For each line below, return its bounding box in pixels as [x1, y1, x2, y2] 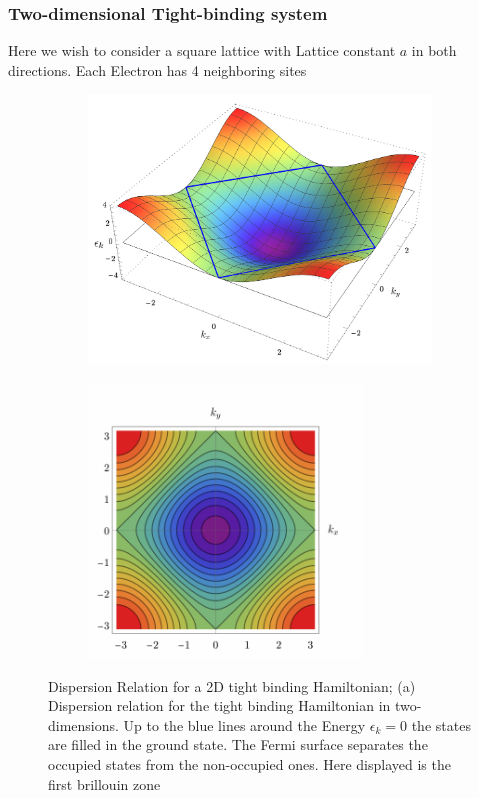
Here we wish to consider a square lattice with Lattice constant [8, 40, 396, 61]
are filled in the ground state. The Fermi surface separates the [48, 734, 428, 755]
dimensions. [48, 714, 119, 735]
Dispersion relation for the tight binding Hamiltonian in [48, 695, 391, 716]
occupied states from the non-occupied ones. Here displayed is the [48, 753, 451, 774]
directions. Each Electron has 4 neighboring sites [8, 59, 307, 80]
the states [411, 714, 471, 735]
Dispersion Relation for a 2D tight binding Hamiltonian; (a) [48, 675, 416, 696]
